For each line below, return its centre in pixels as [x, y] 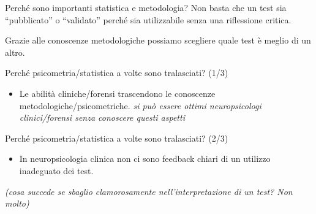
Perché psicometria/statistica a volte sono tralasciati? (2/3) [117, 138]
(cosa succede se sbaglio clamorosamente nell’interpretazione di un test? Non [149, 191]
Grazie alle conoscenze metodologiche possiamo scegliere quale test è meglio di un [158, 40]
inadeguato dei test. [56, 170]
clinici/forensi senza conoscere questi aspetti [102, 117]
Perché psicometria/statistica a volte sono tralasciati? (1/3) [117, 73]
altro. [15, 52]
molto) [17, 203]
